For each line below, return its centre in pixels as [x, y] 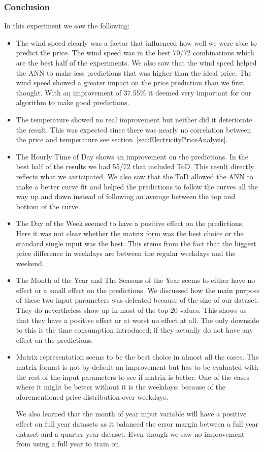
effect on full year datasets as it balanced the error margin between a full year [137, 424]
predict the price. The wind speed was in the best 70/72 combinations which [135, 53]
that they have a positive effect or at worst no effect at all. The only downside [138, 320]
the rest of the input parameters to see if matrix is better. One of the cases [133, 377]
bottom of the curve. [48, 206]
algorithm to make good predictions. [73, 102]
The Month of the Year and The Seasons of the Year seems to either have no [136, 280]
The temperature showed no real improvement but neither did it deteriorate [134, 119]
